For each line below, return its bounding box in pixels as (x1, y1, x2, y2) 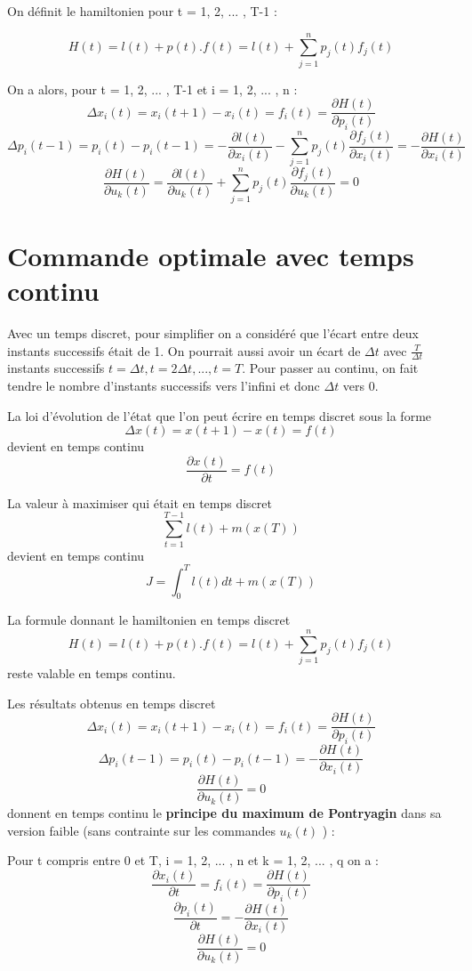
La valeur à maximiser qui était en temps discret (7, 493, 273, 512)
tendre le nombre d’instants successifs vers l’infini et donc (7, 376, 320, 394)
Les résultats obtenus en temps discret (7, 693, 216, 712)
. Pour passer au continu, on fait (242, 359, 419, 377)
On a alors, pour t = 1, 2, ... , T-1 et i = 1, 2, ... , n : (7, 79, 298, 98)
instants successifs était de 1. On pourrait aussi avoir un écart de (7, 341, 361, 360)
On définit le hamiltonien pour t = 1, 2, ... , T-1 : (7, 2, 277, 20)
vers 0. (342, 376, 379, 394)
